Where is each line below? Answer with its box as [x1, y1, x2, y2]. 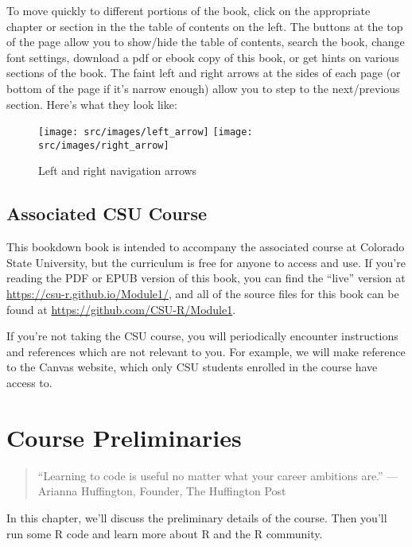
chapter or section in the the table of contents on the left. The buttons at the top [6, 17, 403, 34]
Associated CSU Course [6, 201, 208, 226]
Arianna [37, 483, 78, 499]
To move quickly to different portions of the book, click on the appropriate [6, 2, 371, 18]
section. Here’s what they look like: [6, 95, 177, 112]
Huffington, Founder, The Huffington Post [80, 483, 286, 499]
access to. [6, 374, 52, 391]
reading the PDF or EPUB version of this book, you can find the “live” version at [6, 270, 406, 286]
